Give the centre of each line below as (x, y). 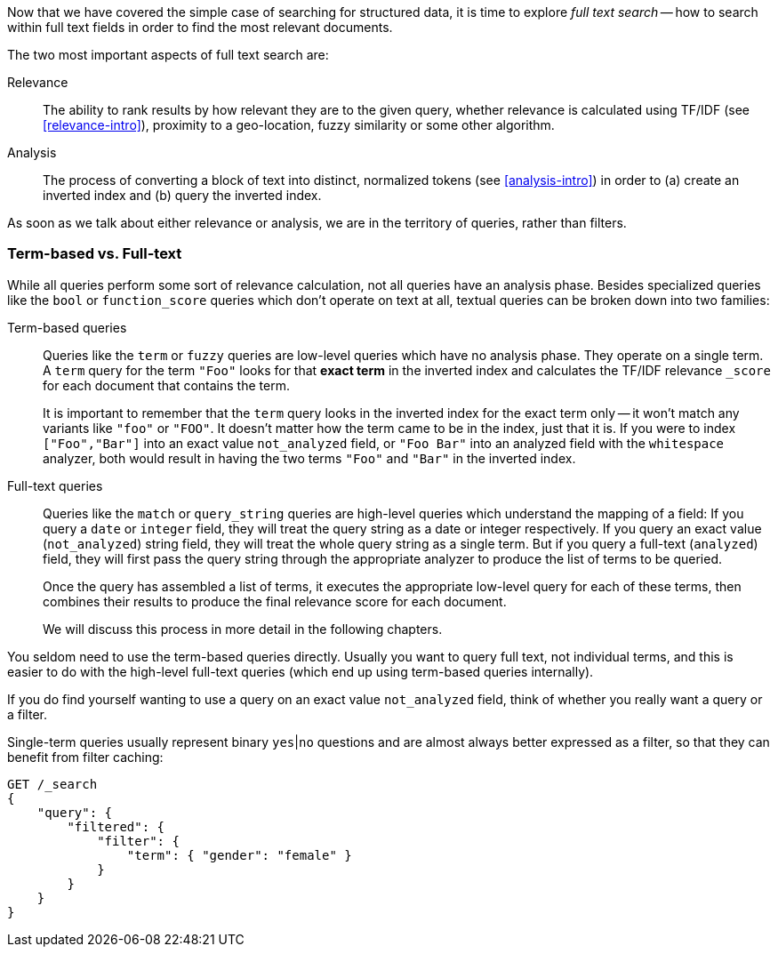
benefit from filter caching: (85, 757)
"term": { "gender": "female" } (239, 855)
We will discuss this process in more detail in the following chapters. (243, 629)
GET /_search (52, 784)
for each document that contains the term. (166, 385)
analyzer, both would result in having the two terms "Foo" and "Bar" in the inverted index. (309, 458)
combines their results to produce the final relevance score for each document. (275, 601)
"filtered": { (116, 826)
